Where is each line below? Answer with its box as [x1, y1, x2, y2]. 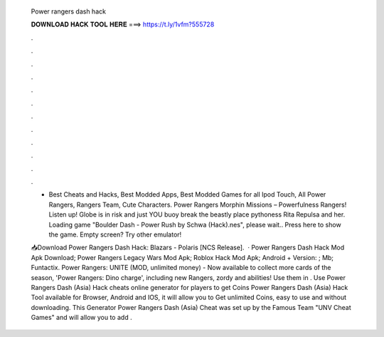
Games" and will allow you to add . [31, 313, 132, 322]
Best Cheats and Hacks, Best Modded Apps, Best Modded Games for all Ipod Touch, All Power [48, 190, 326, 199]
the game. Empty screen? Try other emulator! [48, 230, 182, 239]
